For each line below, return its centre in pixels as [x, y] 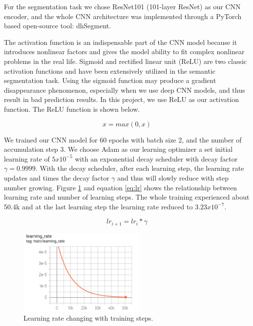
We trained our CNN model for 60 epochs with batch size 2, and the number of [123, 139]
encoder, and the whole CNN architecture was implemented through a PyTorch [123, 16]
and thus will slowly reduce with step [173, 177]
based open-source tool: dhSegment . [58, 26]
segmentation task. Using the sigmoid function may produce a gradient [110, 80]
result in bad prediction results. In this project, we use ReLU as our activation [121, 99]
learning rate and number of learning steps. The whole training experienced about [127, 197]
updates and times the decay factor [57, 177]
